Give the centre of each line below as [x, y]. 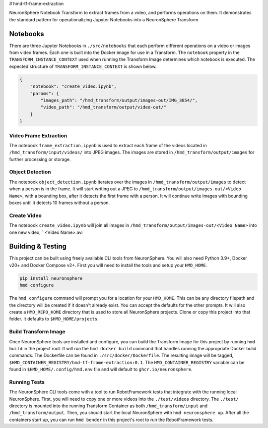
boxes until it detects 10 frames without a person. [60, 203]
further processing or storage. [40, 159]
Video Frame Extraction [38, 135]
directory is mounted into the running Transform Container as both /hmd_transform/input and [108, 406]
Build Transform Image [37, 332]
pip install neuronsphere [51, 278]
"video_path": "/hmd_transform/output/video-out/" [103, 107]
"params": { [45, 93]
